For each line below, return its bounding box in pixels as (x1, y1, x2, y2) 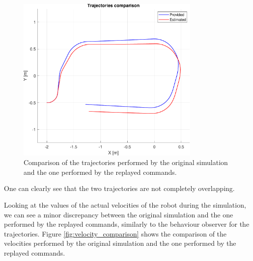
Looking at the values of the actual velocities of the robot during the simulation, (4, 199, 246, 210)
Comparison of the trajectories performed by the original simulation (24, 157, 228, 167)
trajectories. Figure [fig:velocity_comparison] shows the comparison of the (4, 228, 227, 238)
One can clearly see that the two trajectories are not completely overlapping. (4, 183, 235, 193)
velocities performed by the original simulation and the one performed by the (4, 238, 236, 248)
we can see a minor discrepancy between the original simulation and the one (4, 209, 233, 219)
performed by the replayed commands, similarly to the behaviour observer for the (4, 219, 250, 229)
